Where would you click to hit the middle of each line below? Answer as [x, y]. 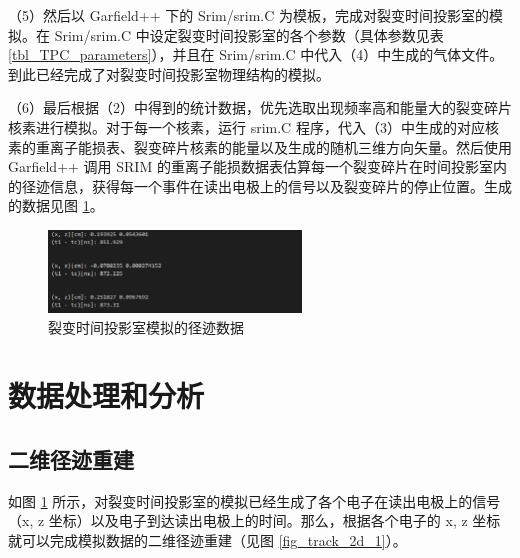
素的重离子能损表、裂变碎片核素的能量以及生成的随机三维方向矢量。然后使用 [260, 146]
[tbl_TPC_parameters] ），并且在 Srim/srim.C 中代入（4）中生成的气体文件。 [256, 54]
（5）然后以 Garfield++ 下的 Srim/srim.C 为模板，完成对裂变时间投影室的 [248, 15]
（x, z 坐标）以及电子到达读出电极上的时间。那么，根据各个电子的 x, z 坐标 [254, 520]
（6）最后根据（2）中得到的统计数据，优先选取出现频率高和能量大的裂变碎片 [260, 107]
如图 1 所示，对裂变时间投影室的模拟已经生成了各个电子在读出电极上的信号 [254, 500]
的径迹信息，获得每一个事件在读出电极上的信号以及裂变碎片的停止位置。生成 [260, 185]
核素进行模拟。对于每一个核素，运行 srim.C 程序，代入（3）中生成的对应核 [253, 126]
